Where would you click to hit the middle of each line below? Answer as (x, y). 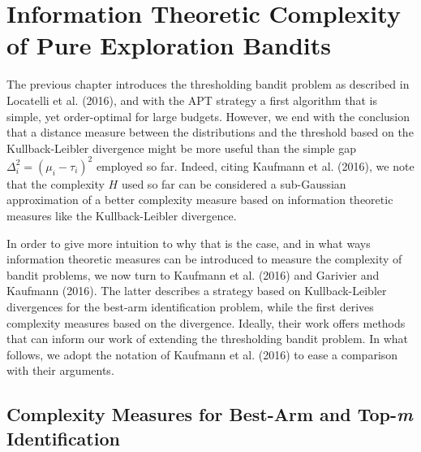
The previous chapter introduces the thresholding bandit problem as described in (208, 84)
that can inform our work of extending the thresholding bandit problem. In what (208, 339)
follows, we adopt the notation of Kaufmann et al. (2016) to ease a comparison (202, 354)
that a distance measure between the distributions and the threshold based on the (210, 132)
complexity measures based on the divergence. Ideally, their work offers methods (206, 322)
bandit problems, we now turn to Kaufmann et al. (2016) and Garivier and (193, 274)
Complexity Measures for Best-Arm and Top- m (210, 414)
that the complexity (56, 183)
